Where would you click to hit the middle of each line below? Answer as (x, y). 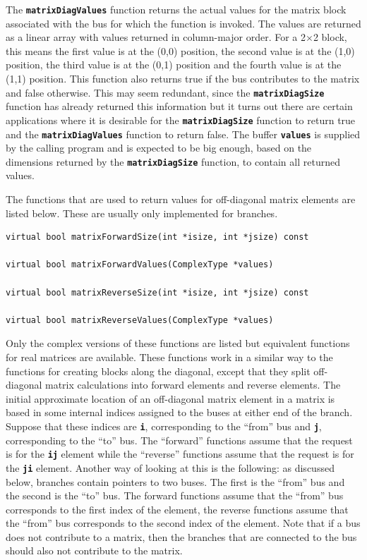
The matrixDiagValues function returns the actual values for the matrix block (176, 9)
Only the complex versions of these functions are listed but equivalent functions (178, 343)
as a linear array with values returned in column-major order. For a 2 (156, 37)
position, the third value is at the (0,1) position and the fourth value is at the (174, 65)
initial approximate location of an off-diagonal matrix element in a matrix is (170, 398)
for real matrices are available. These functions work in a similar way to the (169, 357)
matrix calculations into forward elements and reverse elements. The (193, 385)
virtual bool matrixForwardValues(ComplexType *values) (140, 265)
